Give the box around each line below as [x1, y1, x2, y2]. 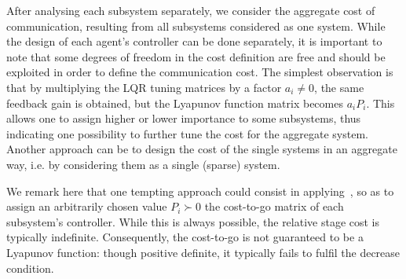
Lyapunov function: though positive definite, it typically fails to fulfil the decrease [6, 244, 401, 260]
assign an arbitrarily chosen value [6, 198, 167, 215]
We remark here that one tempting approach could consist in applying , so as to [6, 182, 394, 199]
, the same [314, 79, 364, 95]
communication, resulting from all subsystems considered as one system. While [6, 17, 386, 34]
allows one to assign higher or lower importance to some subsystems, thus [6, 110, 361, 127]
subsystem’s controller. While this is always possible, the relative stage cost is [6, 213, 380, 229]
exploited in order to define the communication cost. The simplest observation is [6, 64, 393, 80]
